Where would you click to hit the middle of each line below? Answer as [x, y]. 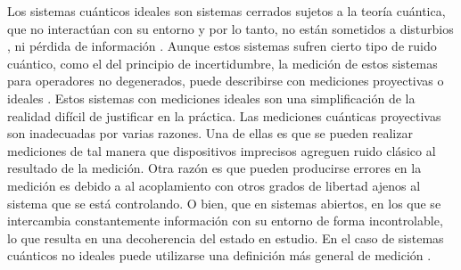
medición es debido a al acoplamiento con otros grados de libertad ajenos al [214, 185]
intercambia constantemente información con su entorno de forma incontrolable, [225, 221]
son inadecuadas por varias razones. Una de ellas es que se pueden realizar [210, 133]
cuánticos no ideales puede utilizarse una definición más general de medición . [219, 255]
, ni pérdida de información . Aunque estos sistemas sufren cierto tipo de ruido [222, 46]
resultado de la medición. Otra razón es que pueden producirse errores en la [214, 168]
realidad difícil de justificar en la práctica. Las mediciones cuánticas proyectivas [224, 115]
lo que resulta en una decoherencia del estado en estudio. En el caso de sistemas [226, 237]
